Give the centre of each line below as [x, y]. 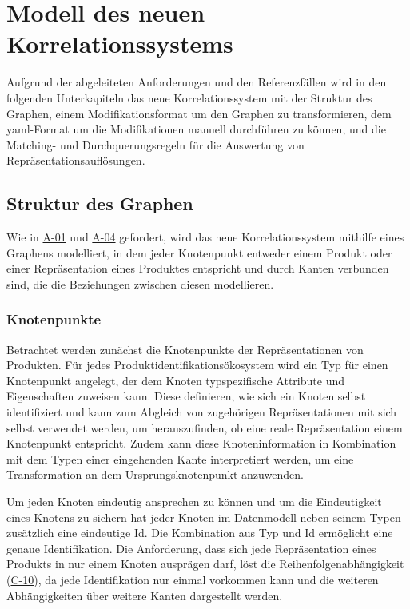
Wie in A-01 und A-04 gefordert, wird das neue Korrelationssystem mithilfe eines [205, 237]
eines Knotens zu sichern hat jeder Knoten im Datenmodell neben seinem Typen [204, 517]
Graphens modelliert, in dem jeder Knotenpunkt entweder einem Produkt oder [199, 252]
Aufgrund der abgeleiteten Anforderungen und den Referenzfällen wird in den [197, 82]
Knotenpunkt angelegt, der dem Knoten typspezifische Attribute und [175, 380]
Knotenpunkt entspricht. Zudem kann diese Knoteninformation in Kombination [201, 443]
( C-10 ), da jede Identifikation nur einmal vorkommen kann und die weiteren [193, 579]
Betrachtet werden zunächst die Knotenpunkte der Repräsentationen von [185, 349]
